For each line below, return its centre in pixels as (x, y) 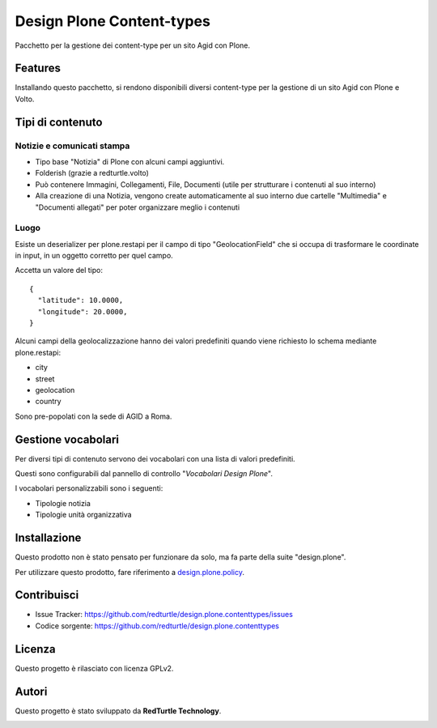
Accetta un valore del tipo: (59, 270)
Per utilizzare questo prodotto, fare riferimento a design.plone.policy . (130, 572)
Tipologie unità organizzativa (84, 515)
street (45, 379)
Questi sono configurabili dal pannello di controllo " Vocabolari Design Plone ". (144, 474)
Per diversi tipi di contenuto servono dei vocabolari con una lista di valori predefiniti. (155, 458)
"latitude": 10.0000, (81, 300)
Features (38, 68)
